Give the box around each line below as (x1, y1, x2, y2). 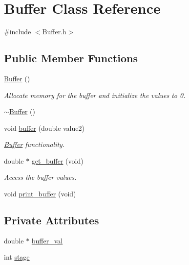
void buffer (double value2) (4, 122, 84, 133)
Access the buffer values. (4, 172, 77, 182)
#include (4, 26, 31, 37)
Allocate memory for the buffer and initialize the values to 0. (4, 90, 186, 100)
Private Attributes (4, 213, 99, 228)
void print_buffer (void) (4, 189, 76, 199)
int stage (4, 252, 30, 262)
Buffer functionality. (4, 139, 65, 149)
